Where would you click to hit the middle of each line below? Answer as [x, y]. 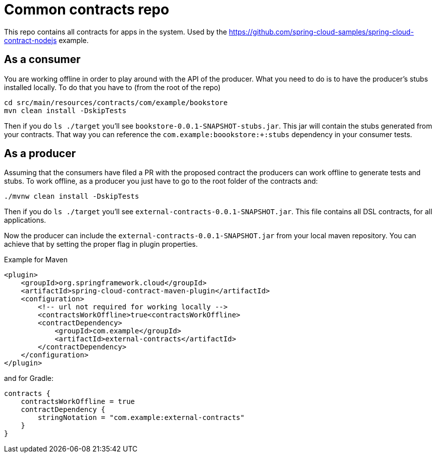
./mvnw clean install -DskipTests [72, 196]
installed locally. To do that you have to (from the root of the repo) [112, 87]
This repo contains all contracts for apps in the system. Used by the [116, 32]
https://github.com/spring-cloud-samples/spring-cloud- [321, 32]
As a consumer [42, 60]
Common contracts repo [87, 10]
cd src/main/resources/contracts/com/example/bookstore [116, 102]
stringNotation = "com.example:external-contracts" [141, 418]
